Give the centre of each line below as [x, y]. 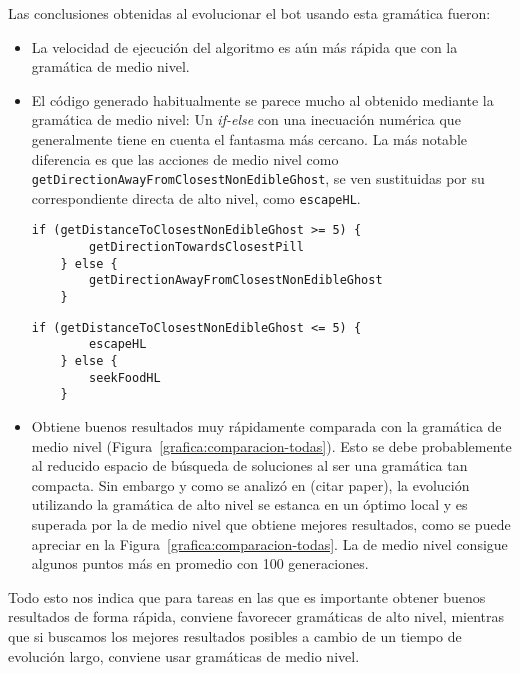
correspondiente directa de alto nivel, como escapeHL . [196, 197]
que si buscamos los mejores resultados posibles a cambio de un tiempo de [235, 635]
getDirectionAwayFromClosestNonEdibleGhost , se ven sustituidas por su [258, 178]
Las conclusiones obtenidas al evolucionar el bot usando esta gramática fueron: [249, 13]
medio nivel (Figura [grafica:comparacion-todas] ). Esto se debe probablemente [271, 445]
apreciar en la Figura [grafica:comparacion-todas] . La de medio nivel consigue [269, 543]
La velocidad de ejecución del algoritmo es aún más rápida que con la [244, 46]
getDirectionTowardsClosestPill [196, 247]
